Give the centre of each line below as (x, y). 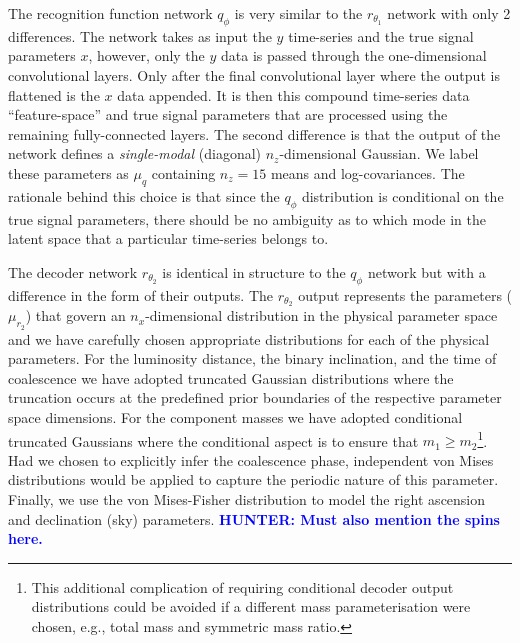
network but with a (426, 271)
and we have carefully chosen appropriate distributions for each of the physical (249, 338)
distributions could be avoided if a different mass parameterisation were (251, 606)
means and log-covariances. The (367, 172)
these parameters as (68, 172)
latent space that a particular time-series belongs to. (168, 238)
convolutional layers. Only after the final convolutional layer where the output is (254, 74)
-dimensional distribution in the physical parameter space (321, 315)
